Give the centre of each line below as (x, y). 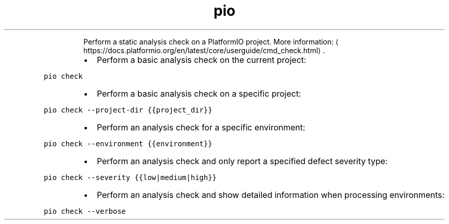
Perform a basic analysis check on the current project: (201, 60)
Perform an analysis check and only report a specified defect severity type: (242, 161)
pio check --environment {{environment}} (128, 143)
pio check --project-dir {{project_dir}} (128, 110)
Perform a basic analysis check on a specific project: (199, 93)
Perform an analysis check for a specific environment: (201, 127)
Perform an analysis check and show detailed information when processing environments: (271, 195)
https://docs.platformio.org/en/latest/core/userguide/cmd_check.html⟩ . (204, 50)
